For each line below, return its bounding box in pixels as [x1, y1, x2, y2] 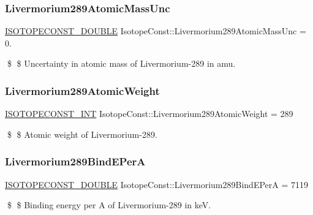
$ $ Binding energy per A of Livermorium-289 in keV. [7, 198, 211, 211]
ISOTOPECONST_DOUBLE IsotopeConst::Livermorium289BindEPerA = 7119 [5, 178, 308, 190]
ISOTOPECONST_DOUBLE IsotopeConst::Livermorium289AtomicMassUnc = [5, 25, 306, 37]
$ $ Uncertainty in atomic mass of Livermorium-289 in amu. [7, 57, 236, 70]
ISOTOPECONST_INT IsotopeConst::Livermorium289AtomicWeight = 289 [5, 107, 293, 120]
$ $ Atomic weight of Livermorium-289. [7, 127, 157, 140]
